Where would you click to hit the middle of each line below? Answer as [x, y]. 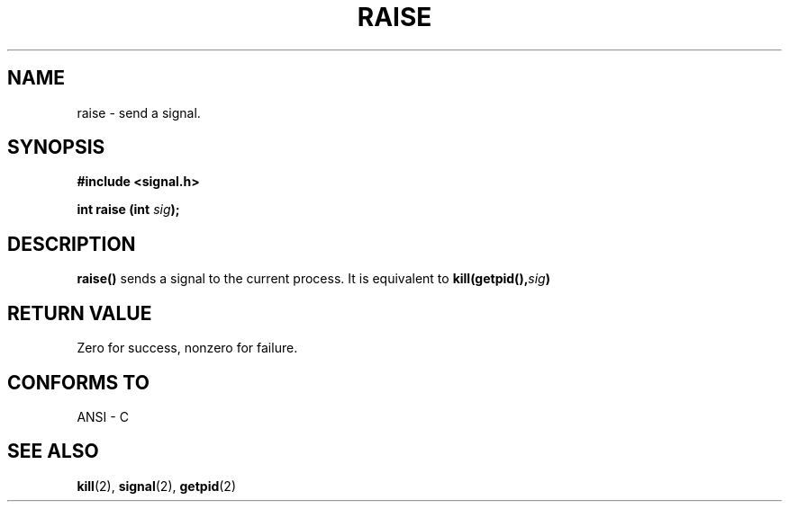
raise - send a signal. [139, 112]
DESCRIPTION [72, 244]
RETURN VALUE [80, 313]
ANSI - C [103, 416]
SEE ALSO [53, 451]
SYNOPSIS [56, 147]
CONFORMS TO [78, 382]
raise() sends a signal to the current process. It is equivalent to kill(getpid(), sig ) [313, 279]
